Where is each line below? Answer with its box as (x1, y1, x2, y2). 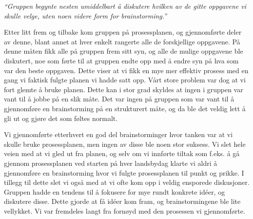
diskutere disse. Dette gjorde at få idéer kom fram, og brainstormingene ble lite (4, 196, 241, 206)
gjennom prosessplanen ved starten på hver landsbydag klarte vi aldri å (4, 158, 217, 168)
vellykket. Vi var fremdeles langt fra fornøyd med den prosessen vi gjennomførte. (4, 205, 245, 216)
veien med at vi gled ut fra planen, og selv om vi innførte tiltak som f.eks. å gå (4, 148, 240, 159)
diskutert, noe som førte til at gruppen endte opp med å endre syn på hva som (4, 55, 239, 65)
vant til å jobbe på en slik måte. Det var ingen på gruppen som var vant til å (4, 94, 234, 104)
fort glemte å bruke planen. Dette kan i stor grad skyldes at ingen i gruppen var (4, 84, 243, 94)
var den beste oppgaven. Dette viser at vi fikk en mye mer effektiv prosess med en (4, 65, 249, 75)
